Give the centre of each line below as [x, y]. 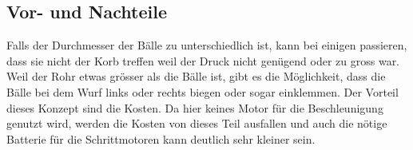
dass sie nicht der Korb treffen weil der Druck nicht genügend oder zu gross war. [203, 60]
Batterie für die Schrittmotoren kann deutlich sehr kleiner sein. [161, 138]
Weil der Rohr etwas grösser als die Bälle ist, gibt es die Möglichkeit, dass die [196, 76]
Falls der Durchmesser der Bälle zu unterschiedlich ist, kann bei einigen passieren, [207, 45]
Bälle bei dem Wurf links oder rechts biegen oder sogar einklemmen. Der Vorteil [203, 91]
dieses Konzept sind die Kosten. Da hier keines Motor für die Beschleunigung [195, 107]
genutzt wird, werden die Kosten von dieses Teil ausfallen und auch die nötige [197, 123]
